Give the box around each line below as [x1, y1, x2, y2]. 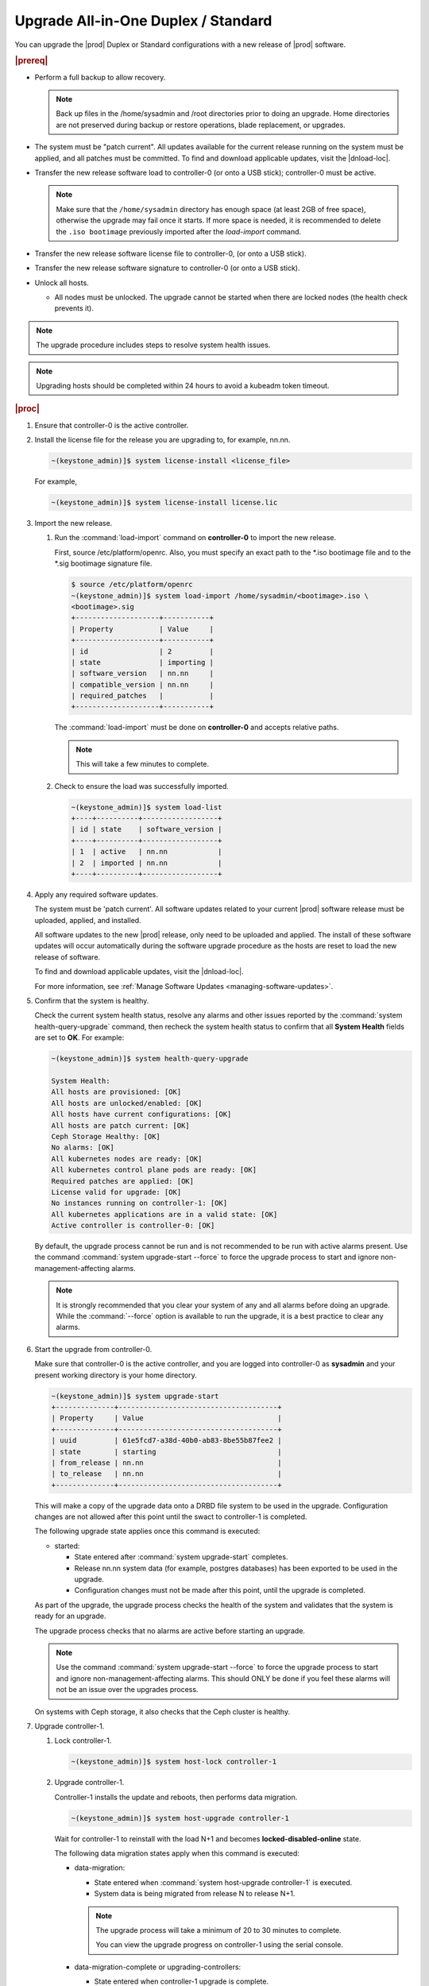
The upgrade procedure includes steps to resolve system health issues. [36, 340, 271, 350]
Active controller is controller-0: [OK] [51, 1221, 215, 1231]
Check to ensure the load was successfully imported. [54, 781, 230, 790]
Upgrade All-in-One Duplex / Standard [14, 12, 272, 29]
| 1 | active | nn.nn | [71, 847, 222, 856]
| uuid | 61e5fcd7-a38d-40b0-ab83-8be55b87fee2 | [51, 1436, 282, 1445]
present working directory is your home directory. [34, 1370, 198, 1380]
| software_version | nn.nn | [71, 669, 214, 678]
